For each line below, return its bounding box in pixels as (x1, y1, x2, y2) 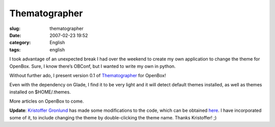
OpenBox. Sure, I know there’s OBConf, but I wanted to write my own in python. (9, 63, 176, 69)
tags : (9, 46, 21, 53)
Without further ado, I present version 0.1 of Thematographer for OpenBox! (9, 72, 167, 78)
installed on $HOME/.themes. (9, 89, 71, 95)
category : (9, 40, 31, 46)
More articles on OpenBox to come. (9, 98, 84, 104)
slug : (9, 25, 20, 31)
